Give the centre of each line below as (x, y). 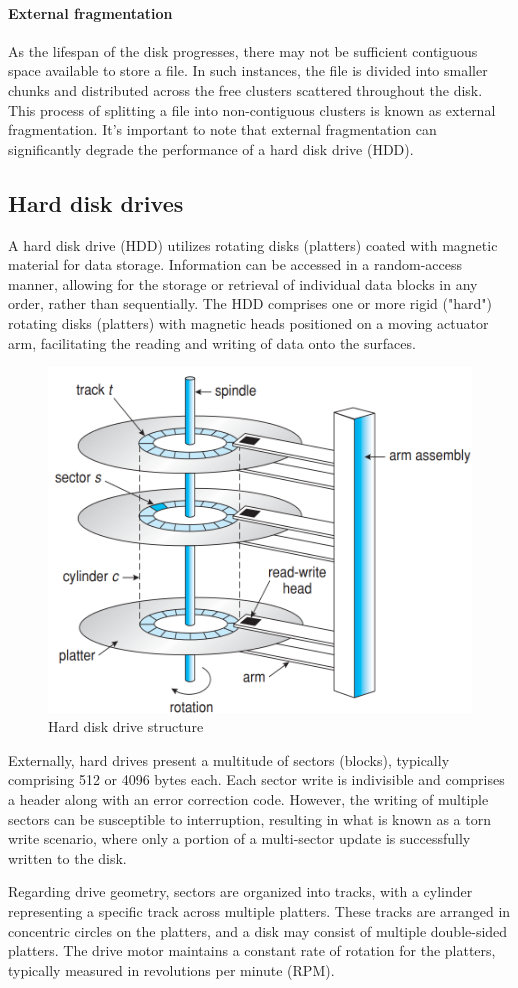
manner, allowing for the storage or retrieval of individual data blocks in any (243, 283)
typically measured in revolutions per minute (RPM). (171, 969)
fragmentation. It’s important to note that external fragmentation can (222, 129)
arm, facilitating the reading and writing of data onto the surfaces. (212, 342)
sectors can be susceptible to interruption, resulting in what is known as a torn (249, 818)
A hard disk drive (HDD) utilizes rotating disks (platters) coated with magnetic (253, 244)
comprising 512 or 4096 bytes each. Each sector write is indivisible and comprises (256, 779)
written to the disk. (67, 857)
